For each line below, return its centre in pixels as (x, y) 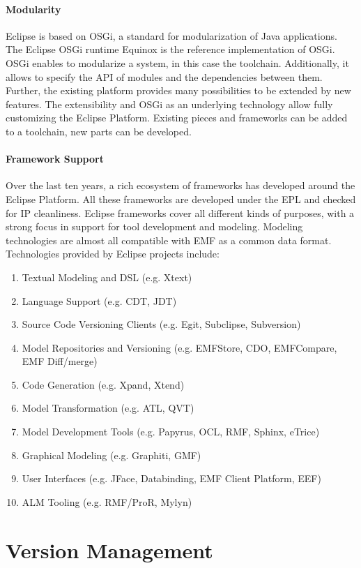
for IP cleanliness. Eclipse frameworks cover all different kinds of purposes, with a (180, 212)
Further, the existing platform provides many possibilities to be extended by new (178, 90)
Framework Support (55, 159)
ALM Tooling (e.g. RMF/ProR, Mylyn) (107, 501)
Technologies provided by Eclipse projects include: (113, 254)
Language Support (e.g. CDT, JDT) (99, 300)
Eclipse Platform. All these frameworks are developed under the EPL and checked (181, 199)
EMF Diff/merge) (60, 361)
